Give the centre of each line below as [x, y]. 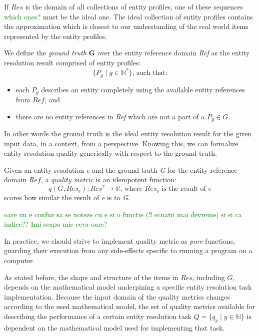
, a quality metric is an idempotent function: [108, 179]
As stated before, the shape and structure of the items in [91, 277]
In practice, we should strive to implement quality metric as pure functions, [119, 240]
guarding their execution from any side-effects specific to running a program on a [128, 250]
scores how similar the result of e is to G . [67, 197]
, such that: [150, 73]
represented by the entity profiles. [55, 36]
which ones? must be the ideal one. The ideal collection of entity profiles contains [128, 16]
